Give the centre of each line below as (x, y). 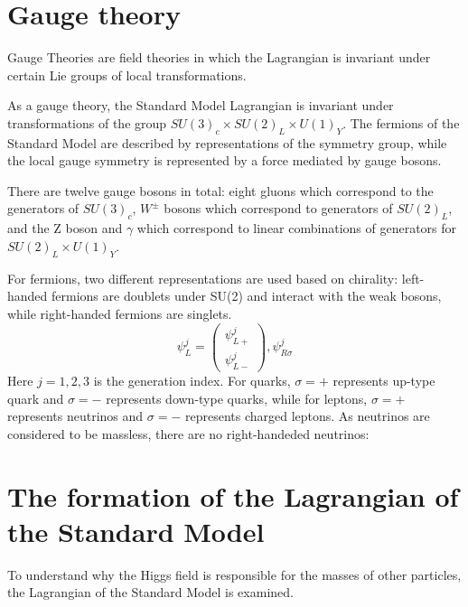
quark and (36, 398)
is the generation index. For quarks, (192, 381)
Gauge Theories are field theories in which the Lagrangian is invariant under (219, 57)
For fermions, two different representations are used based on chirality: (203, 278)
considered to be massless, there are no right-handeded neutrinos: (188, 433)
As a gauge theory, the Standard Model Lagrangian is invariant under (201, 105)
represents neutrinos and (75, 416)
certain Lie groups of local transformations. (127, 75)
